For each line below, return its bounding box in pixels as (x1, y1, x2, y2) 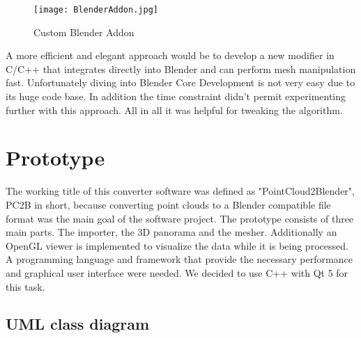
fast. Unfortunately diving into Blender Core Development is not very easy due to (6, 75, 355, 90)
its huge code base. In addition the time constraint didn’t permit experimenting (6, 89, 346, 104)
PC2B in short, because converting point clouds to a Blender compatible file (6, 197, 331, 211)
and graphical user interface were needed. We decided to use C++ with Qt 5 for (6, 265, 348, 280)
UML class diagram (6, 313, 150, 335)
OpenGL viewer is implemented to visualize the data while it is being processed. (6, 238, 348, 252)
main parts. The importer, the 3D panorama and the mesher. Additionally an (6, 225, 337, 239)
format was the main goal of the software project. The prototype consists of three (6, 211, 354, 225)
